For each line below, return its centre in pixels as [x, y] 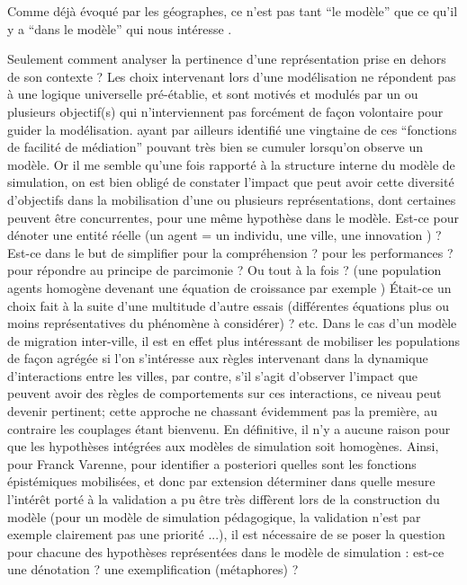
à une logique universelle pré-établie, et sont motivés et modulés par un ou [213, 94]
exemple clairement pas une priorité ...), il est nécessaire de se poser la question [226, 534]
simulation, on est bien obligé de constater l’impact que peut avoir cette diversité [231, 182]
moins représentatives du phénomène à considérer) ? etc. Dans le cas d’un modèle [232, 323]
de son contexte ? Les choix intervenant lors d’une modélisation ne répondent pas [232, 76]
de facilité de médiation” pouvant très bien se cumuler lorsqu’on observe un [216, 147]
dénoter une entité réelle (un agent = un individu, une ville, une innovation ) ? [225, 235]
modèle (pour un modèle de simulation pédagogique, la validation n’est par [214, 516]
